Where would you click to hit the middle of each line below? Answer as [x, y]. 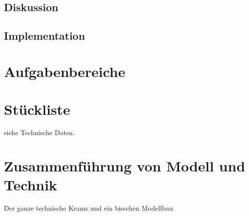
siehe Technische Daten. [39, 132]
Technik [31, 185]
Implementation [45, 36]
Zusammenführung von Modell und [125, 165]
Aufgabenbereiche [65, 71]
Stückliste [37, 109]
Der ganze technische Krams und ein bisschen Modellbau [89, 208]
